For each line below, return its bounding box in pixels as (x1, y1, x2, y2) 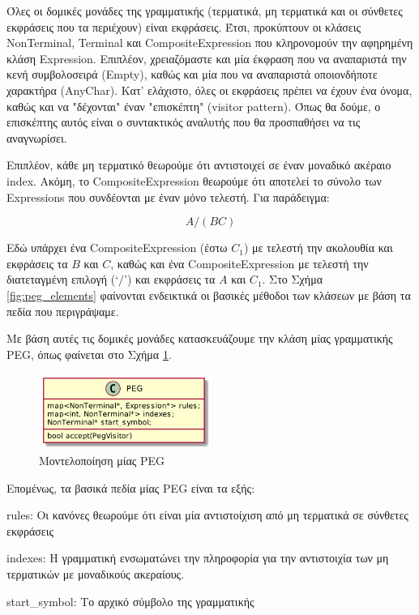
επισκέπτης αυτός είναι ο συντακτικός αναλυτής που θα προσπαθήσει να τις (6, 113, 361, 130)
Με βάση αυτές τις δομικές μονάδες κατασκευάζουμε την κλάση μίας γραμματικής (6, 330, 393, 347)
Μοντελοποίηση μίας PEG (39, 452, 165, 469)
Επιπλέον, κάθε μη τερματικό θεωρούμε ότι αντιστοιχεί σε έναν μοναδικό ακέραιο (6, 156, 391, 173)
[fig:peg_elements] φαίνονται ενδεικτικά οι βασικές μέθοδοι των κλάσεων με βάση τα (6, 286, 411, 303)
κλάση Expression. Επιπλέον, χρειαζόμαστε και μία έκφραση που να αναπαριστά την (6, 49, 407, 66)
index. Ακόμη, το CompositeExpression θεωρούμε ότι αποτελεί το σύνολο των (6, 172, 382, 189)
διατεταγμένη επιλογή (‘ (6, 271, 119, 288)
